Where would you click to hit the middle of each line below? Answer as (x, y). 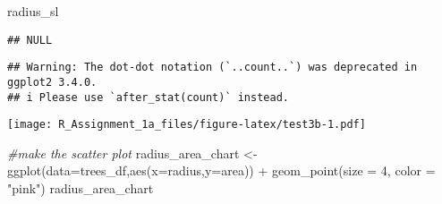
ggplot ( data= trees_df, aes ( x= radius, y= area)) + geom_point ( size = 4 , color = (221, 170)
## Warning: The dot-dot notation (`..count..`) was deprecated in (212, 68)
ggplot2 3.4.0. (52, 82)
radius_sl (33, 11)
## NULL (30, 40)
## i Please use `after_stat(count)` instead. (148, 97)
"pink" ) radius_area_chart (81, 188)
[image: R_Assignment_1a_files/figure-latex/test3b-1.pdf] (187, 125)
